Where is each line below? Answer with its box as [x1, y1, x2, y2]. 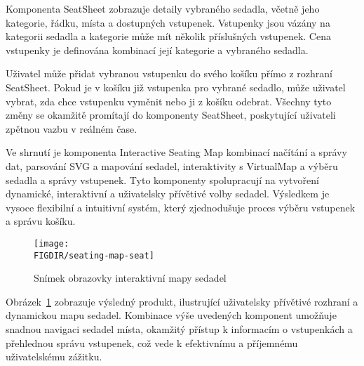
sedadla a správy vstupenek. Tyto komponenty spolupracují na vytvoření [6, 172, 319, 187]
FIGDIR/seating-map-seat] [34, 250, 154, 261]
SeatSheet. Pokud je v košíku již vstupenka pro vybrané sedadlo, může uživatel [6, 79, 346, 94]
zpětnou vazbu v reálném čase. [6, 121, 137, 136]
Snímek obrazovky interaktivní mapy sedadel [34, 270, 227, 285]
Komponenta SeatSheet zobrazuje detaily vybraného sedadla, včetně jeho [6, 1, 320, 15]
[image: [34, 238, 69, 249]
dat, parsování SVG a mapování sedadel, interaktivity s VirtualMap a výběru [6, 158, 338, 173]
